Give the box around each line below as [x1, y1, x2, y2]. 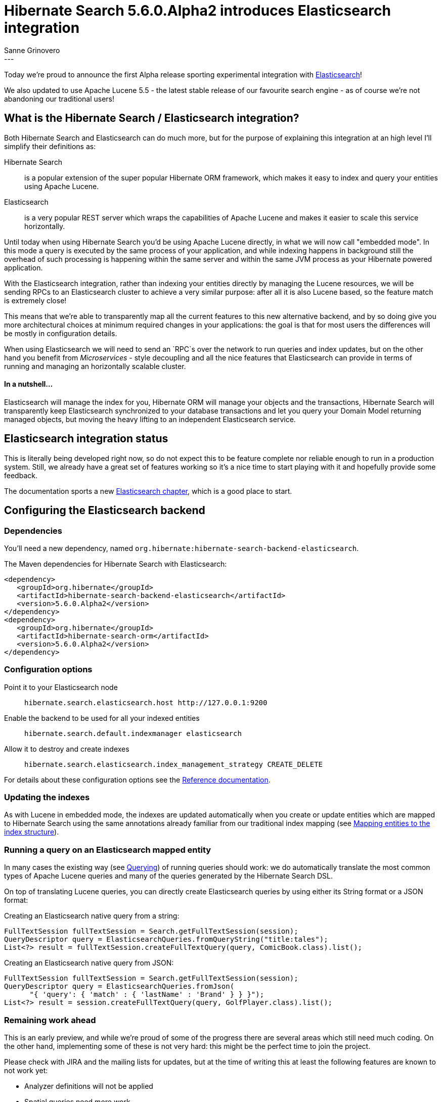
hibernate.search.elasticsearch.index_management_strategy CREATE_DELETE [24, 760, 323, 768]
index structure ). [4, 828, 59, 837]
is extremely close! [4, 296, 67, 305]
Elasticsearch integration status [4, 432, 168, 445]
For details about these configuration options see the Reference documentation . [4, 775, 271, 784]
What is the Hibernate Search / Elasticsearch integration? [4, 112, 299, 125]
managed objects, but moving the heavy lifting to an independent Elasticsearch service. [4, 415, 296, 424]
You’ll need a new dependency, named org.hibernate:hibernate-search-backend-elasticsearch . [4, 543, 359, 553]
